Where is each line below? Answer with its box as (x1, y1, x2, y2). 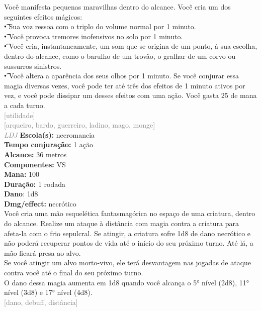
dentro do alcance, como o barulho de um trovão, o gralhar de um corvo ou (4, 50, 236, 61)
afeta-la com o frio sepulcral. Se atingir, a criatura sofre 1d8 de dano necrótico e (4, 228, 251, 238)
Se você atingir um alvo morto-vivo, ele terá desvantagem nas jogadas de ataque (4, 257, 251, 268)
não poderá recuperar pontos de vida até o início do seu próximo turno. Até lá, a (4, 238, 253, 248)
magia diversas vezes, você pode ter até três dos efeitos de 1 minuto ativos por (4, 80, 245, 90)
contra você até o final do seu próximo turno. (4, 267, 143, 278)
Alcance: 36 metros (4, 149, 67, 159)
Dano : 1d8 (4, 188, 38, 199)
